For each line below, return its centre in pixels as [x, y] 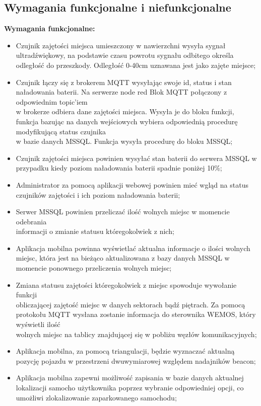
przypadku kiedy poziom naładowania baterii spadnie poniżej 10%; [119, 168]
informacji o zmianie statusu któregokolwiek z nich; [95, 231]
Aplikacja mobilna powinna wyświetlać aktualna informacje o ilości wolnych [133, 248]
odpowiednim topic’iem [52, 101]
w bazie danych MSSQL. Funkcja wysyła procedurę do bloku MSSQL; [124, 141]
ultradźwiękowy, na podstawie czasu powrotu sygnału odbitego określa [125, 55]
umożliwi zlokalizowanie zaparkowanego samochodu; [96, 397]
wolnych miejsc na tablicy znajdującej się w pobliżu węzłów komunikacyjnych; [136, 334]
